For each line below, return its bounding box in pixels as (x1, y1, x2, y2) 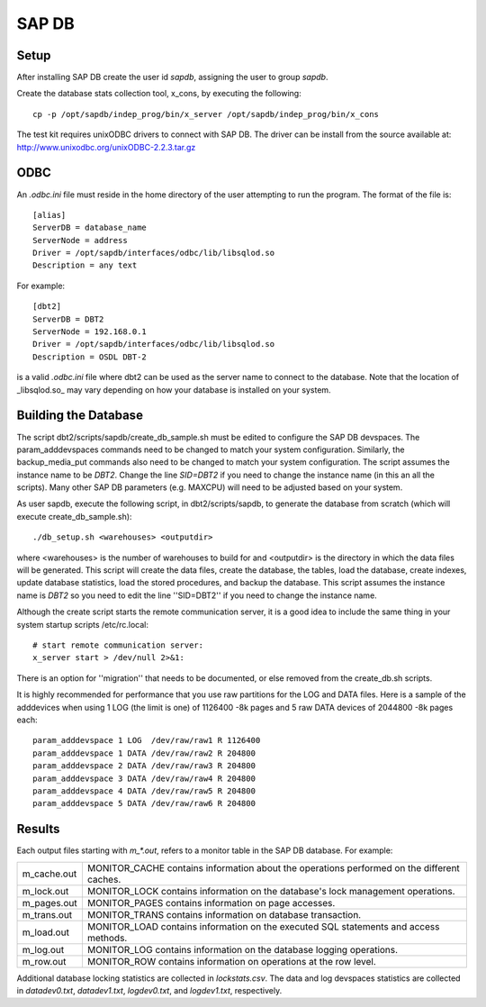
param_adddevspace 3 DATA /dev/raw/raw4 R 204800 (32, 773, 256, 784)
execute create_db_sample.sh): (16, 511, 132, 522)
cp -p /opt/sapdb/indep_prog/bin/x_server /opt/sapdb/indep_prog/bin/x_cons (32, 109, 380, 119)
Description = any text (32, 260, 138, 270)
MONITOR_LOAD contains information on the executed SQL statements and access (86, 920, 440, 932)
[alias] (32, 210, 67, 220)
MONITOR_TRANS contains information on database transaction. (86, 908, 362, 921)
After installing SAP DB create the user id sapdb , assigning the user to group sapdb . (16, 72, 328, 83)
